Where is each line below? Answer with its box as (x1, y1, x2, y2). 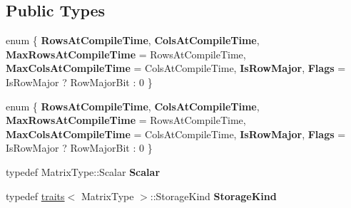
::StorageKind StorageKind (150, 188, 277, 203)
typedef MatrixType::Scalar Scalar (6, 164, 161, 179)
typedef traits (6, 188, 65, 203)
